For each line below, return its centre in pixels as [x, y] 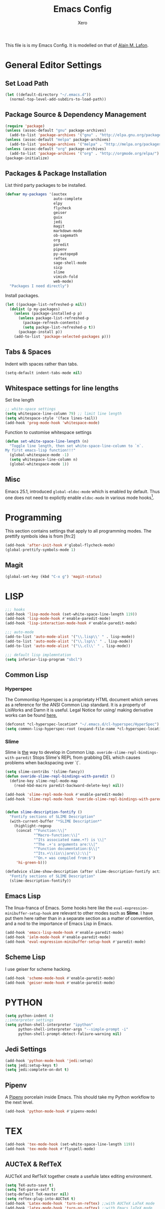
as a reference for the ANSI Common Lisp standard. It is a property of [75, 705]
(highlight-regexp [33, 826]
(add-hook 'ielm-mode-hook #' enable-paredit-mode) [58, 937]
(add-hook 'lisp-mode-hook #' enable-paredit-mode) [58, 619]
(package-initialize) [27, 158]
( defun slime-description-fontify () [44, 812]
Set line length [20, 400]
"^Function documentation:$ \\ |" [67, 849]
